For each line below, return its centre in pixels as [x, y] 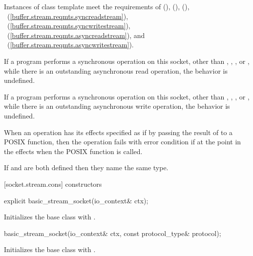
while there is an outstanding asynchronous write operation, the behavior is [117, 106]
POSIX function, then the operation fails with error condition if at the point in [123, 142]
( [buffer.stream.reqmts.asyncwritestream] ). [70, 45]
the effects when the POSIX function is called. [73, 151]
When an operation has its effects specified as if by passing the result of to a [118, 132]
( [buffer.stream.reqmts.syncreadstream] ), [68, 16]
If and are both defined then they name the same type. [86, 167]
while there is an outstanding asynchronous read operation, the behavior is [116, 70]
